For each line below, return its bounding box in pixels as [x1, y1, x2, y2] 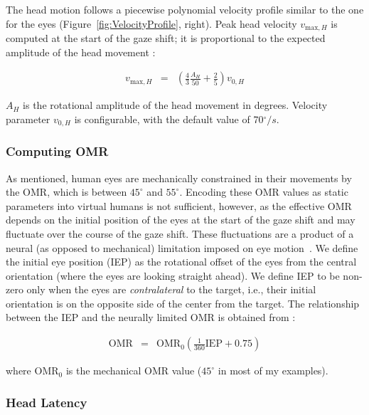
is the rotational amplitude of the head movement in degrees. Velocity [23, 98, 328, 112]
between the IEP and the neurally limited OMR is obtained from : [6, 310, 296, 325]
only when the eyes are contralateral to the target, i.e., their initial [26, 282, 316, 297]
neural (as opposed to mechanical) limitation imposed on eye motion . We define [6, 240, 358, 255]
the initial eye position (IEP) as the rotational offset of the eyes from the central [6, 254, 357, 269]
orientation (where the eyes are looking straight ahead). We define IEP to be [6, 268, 340, 283]
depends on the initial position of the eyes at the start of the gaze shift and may [6, 212, 355, 227]
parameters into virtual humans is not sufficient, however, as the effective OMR [6, 198, 352, 213]
